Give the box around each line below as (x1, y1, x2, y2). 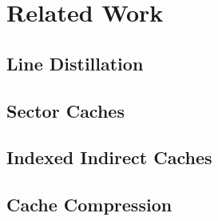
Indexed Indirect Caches (6, 145, 212, 170)
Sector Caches (6, 98, 125, 123)
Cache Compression (6, 192, 172, 217)
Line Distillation (6, 50, 144, 75)
